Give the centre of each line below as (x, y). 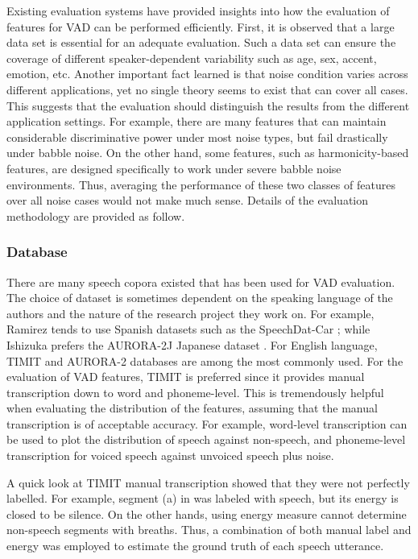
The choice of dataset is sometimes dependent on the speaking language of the (200, 298)
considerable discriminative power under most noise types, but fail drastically (197, 137)
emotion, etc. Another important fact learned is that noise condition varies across (207, 74)
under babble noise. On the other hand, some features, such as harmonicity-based (208, 153)
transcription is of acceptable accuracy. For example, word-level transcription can (207, 423)
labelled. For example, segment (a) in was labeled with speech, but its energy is (203, 498)
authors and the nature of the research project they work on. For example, (190, 313)
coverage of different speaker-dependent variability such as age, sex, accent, (192, 58)
